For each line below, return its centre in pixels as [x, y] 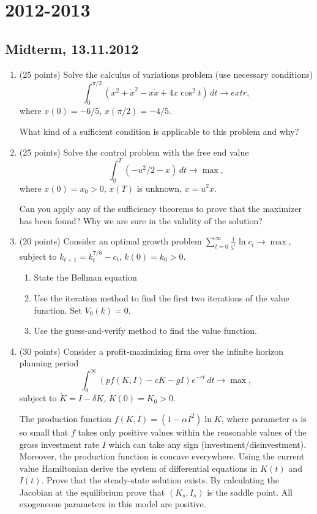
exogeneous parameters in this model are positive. [113, 504]
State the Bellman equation [85, 277]
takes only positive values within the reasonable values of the [192, 432]
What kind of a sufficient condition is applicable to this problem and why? [159, 131]
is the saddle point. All [250, 492]
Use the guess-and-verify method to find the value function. [145, 331]
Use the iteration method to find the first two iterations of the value [162, 298]
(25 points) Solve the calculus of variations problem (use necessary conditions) [166, 74]
